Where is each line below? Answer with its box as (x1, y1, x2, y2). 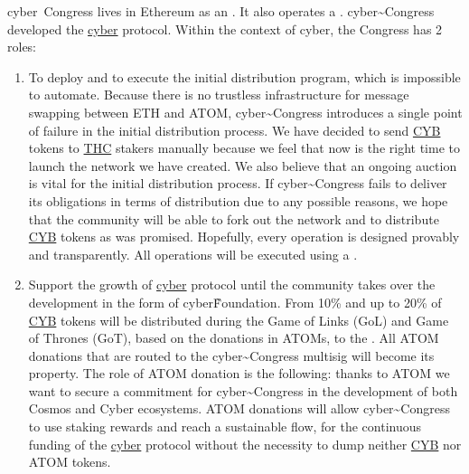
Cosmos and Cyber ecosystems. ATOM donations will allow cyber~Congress (28, 399, 450, 418)
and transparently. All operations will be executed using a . (28, 244, 358, 263)
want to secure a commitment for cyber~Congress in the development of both (28, 381, 458, 400)
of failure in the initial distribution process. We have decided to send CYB (28, 120, 441, 139)
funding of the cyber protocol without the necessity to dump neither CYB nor (28, 434, 462, 453)
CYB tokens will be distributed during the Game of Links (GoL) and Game (28, 310, 449, 329)
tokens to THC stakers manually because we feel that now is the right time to (28, 138, 460, 157)
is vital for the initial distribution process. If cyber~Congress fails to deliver (28, 174, 447, 193)
